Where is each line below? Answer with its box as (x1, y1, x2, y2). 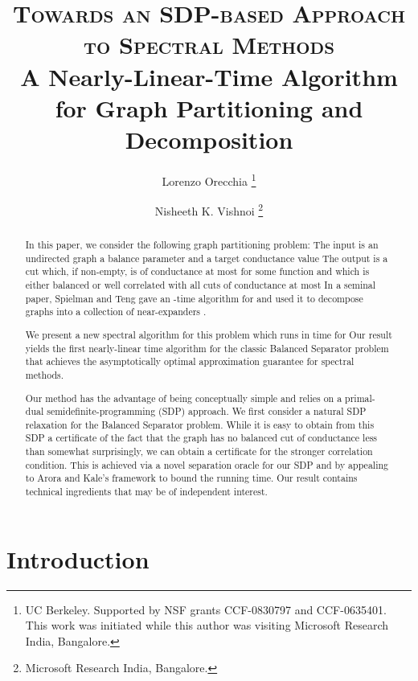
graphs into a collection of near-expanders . (25, 305, 207, 318)
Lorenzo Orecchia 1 (162, 170, 256, 189)
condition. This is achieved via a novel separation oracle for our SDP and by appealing (25, 457, 389, 471)
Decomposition (125, 122, 293, 155)
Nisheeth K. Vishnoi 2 (154, 200, 264, 219)
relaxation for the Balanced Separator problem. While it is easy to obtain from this (25, 417, 375, 431)
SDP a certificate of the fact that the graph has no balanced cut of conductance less (25, 431, 378, 445)
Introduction (6, 542, 150, 575)
